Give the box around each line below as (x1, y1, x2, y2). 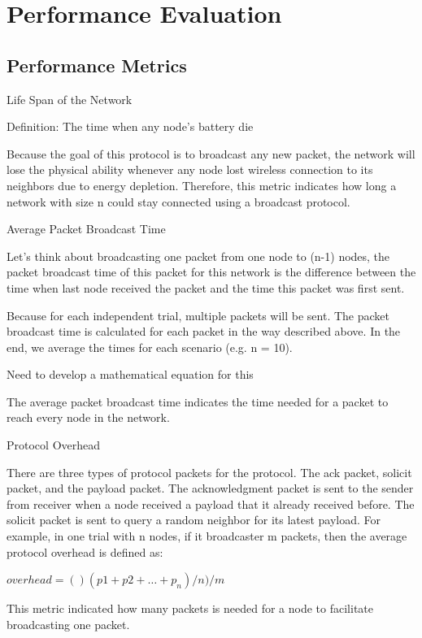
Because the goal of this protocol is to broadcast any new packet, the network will (7, 145, 415, 162)
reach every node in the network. (7, 409, 170, 426)
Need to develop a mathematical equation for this (7, 366, 254, 383)
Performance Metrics (7, 52, 187, 77)
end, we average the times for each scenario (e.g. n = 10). (7, 338, 293, 355)
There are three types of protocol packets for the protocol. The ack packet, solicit (7, 463, 412, 480)
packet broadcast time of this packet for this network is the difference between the (7, 263, 416, 280)
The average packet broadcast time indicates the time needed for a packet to (7, 393, 389, 410)
